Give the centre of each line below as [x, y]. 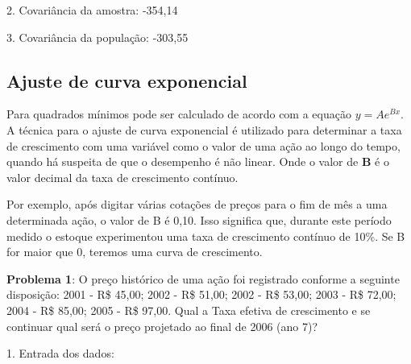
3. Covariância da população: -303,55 [98, 37]
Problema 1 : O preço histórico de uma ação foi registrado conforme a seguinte [203, 278]
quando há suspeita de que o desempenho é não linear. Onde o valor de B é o [198, 161]
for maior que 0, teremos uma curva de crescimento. [135, 252]
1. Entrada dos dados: [60, 353]
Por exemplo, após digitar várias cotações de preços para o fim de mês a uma [197, 204]
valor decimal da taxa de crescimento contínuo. [122, 177]
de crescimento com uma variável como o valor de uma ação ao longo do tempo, [203, 145]
